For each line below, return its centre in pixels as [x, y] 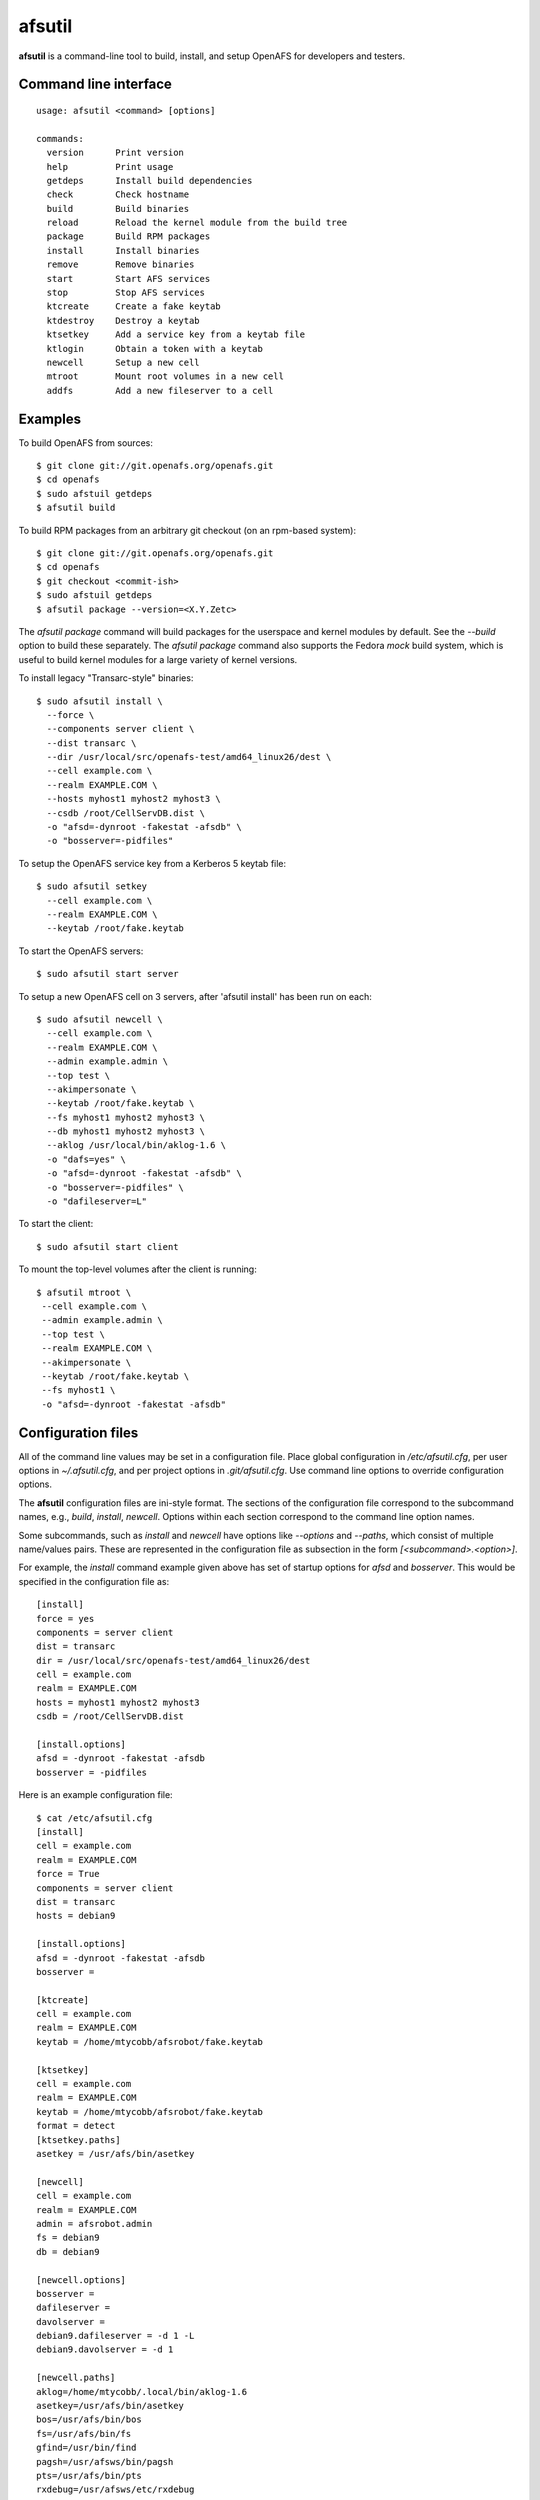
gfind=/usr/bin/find [86, 2448]
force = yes [65, 1618]
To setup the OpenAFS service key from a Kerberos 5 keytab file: [152, 863]
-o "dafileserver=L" [97, 1201]
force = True [68, 1874]
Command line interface [95, 84]
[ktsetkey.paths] [78, 2139]
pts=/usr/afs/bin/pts [89, 2475]
